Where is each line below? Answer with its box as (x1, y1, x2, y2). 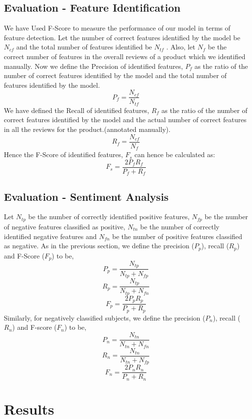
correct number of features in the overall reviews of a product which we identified (4, 51, 246, 61)
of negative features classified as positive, (4, 221, 126, 231)
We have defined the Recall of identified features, (4, 105, 149, 115)
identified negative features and (4, 231, 97, 241)
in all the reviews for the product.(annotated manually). (4, 124, 171, 134)
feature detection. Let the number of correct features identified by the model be (4, 32, 240, 42)
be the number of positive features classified (112, 231, 242, 241)
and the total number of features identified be (16, 42, 152, 52)
